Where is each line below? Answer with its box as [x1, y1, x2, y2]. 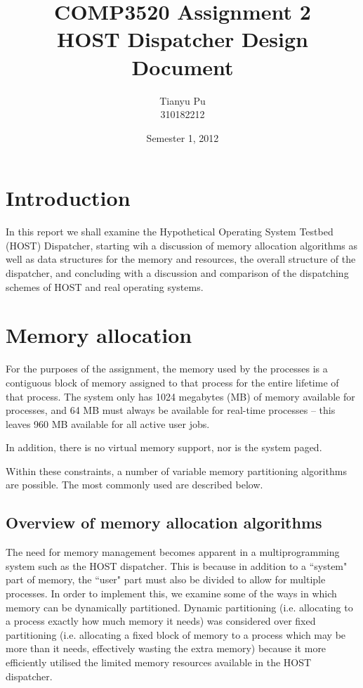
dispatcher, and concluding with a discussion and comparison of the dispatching [6, 266, 349, 280]
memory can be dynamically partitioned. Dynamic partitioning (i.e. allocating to [6, 599, 353, 614]
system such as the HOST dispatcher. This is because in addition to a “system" [6, 558, 348, 573]
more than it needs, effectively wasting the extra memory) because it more [6, 641, 326, 656]
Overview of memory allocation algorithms [6, 512, 322, 533]
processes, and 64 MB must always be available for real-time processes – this [6, 403, 336, 417]
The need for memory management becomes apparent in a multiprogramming [6, 545, 340, 559]
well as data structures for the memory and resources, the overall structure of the [6, 252, 356, 266]
